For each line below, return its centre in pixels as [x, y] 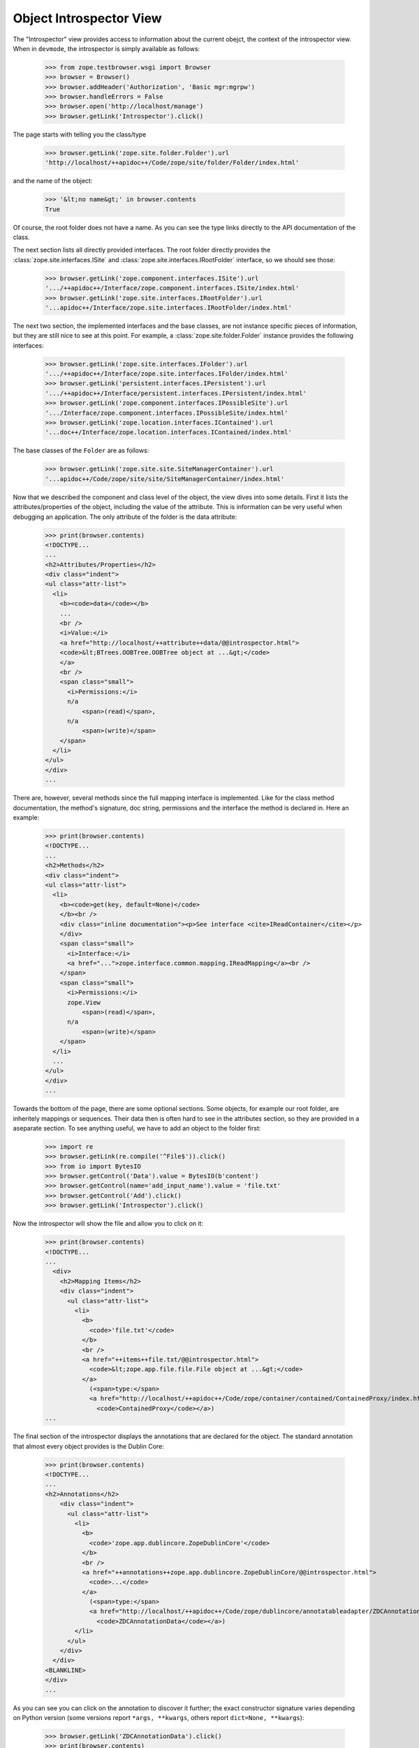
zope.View [84, 1002]
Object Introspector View [87, 18]
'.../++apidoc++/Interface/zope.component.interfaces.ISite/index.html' [172, 288]
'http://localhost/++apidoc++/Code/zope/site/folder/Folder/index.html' [172, 163]
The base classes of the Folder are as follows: [81, 450]
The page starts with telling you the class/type [80, 134]
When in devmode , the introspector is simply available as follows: [106, 48]
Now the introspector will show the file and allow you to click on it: [108, 1224]
